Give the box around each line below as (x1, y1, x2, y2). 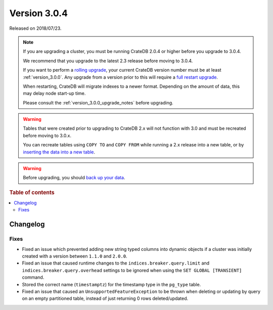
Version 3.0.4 (9, 8, 68, 19)
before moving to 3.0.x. (23, 132, 72, 138)
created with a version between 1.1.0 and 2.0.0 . (22, 253, 127, 259)
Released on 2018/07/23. (9, 25, 62, 31)
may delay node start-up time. (23, 90, 86, 96)
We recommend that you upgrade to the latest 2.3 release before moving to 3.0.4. (23, 58, 193, 64)
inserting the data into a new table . (23, 149, 96, 155)
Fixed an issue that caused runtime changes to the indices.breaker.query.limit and (22, 260, 210, 266)
